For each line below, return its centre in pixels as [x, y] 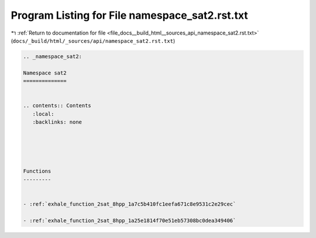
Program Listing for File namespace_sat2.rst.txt [129, 15]
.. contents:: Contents [57, 106]
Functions [37, 171]
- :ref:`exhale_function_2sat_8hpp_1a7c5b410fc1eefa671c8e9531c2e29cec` [130, 204]
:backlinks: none [57, 122]
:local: [43, 114]
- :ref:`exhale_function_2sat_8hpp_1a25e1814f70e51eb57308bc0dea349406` [130, 220]
